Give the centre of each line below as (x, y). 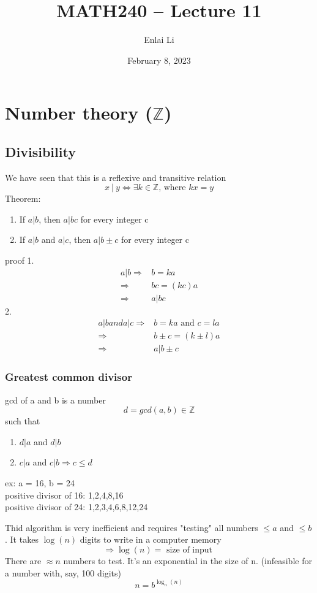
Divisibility (40, 151)
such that (23, 421)
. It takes (22, 539)
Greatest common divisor (69, 377)
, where (172, 188)
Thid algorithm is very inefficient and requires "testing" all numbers (132, 527)
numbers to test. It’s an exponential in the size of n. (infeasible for (188, 561)
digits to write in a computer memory (151, 539)
